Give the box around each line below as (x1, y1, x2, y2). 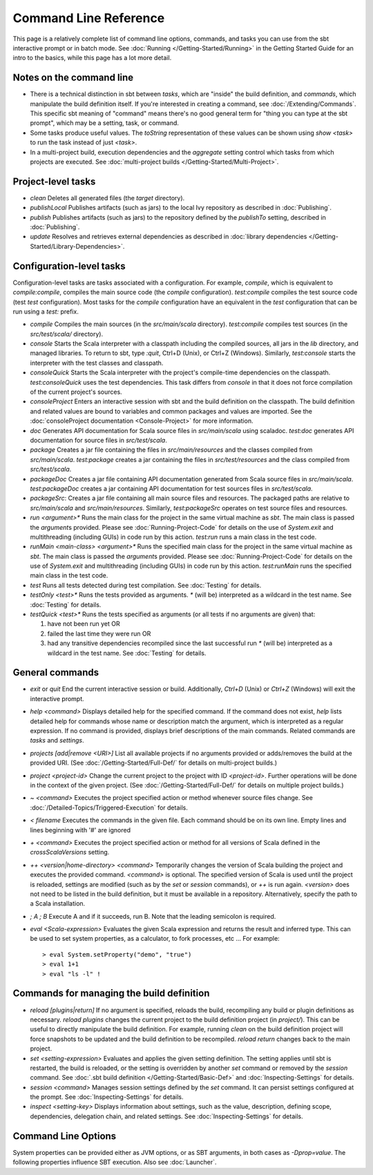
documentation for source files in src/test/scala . (30, 436, 167, 444)
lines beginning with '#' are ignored (30, 825, 131, 834)
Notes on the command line (12, 72, 134, 84)
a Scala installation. (30, 899, 86, 908)
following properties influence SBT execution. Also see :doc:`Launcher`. (12, 1158, 217, 1167)
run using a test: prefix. (12, 307, 79, 316)
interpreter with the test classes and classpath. (30, 359, 164, 367)
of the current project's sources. (30, 388, 122, 397)
